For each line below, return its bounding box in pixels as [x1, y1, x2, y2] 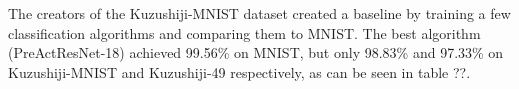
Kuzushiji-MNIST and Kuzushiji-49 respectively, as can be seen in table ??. [8, 61, 471, 82]
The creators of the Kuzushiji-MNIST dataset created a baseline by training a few [8, 3, 511, 23]
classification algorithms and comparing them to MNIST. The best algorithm [8, 22, 481, 43]
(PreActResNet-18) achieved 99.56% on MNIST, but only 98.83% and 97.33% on [8, 42, 504, 63]
